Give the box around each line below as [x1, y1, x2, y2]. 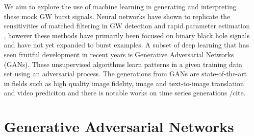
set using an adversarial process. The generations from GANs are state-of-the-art [4, 68, 247, 79]
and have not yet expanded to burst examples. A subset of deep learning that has [4, 40, 249, 50]
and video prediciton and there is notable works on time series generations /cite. [4, 88, 246, 98]
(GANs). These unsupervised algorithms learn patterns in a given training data [4, 59, 243, 69]
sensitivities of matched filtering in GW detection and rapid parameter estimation [4, 21, 250, 31]
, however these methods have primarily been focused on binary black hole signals [4, 30, 250, 40]
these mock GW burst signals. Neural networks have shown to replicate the [4, 11, 230, 21]
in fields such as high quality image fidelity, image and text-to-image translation [4, 78, 244, 88]
